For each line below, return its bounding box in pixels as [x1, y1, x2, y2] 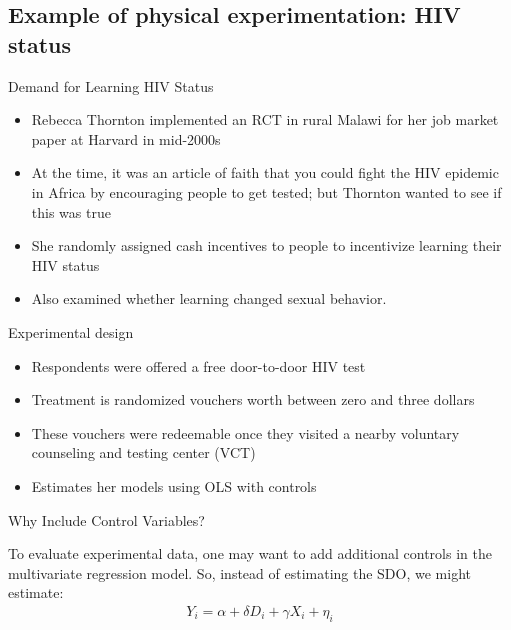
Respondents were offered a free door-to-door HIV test [31, 355, 366, 376]
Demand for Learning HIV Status [8, 75, 214, 96]
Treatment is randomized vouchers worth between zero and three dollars [31, 389, 475, 410]
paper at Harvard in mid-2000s [31, 128, 221, 149]
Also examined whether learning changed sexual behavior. [31, 288, 387, 309]
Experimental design [8, 321, 134, 342]
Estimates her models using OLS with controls [31, 475, 317, 496]
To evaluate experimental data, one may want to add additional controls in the [8, 543, 492, 564]
